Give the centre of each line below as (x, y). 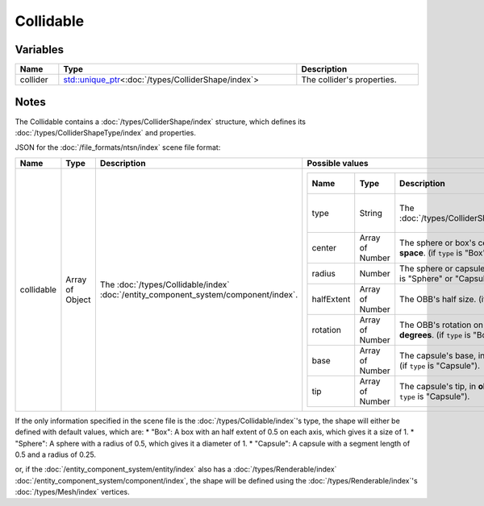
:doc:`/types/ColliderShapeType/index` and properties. (106, 132)
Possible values (338, 163)
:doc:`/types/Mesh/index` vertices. (72, 492)
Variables (40, 50)
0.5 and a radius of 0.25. (56, 454)
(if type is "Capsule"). (440, 365)
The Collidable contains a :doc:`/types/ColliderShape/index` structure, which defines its (161, 122)
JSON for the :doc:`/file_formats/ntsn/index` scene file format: (118, 147)
